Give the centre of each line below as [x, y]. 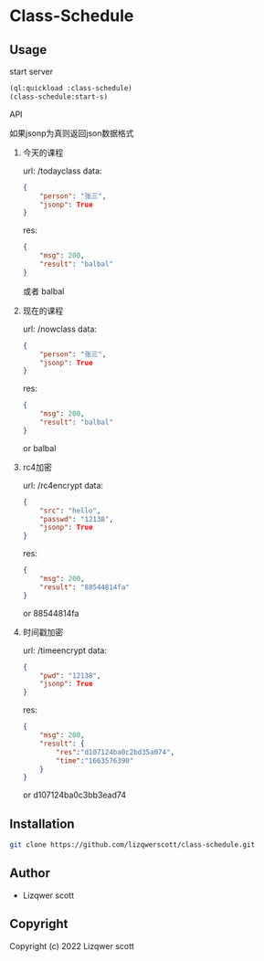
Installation [42, 824]
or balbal [39, 448]
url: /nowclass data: [60, 329]
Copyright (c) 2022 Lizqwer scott [72, 945]
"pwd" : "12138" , [70, 676]
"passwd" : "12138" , [77, 519]
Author [30, 873]
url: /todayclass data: [62, 171]
